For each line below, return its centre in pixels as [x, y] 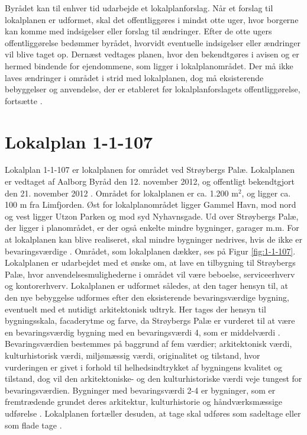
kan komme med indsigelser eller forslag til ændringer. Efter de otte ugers [138, 31]
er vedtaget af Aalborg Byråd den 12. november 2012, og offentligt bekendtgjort [150, 181]
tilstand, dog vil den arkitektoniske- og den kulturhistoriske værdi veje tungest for [153, 378]
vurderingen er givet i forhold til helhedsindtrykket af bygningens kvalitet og [144, 367]
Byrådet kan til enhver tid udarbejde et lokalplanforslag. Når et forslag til [139, 8]
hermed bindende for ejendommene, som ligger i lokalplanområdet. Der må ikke [149, 65]
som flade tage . [33, 425]
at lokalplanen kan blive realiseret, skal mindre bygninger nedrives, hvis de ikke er [154, 239]
